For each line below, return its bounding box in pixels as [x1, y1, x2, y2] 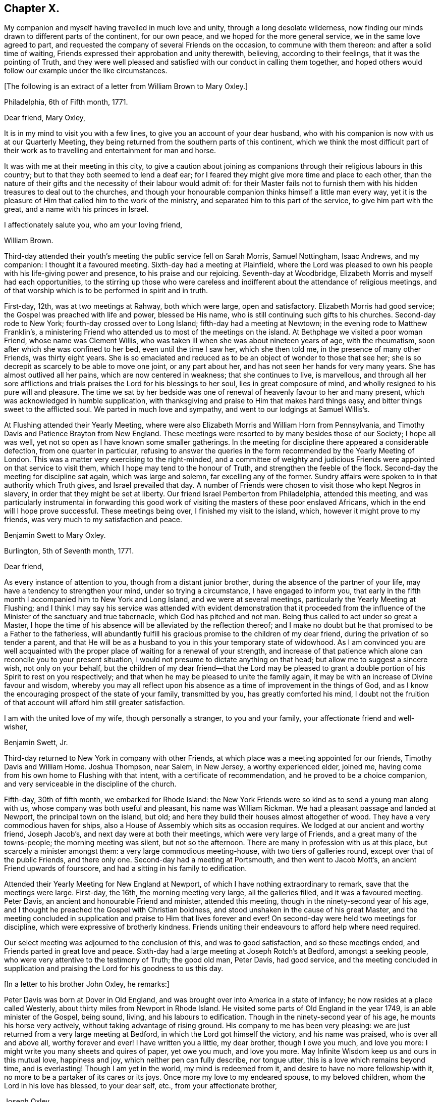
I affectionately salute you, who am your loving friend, [4, 220, 183, 229]
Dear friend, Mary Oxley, [4, 113, 86, 122]
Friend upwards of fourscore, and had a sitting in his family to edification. [4, 864, 247, 873]
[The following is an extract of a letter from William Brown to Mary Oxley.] [4, 82, 248, 91]
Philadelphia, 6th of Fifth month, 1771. [4, 98, 128, 107]
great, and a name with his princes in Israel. [4, 205, 149, 214]
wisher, [4, 722, 28, 731]
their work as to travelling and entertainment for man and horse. [4, 146, 216, 155]
